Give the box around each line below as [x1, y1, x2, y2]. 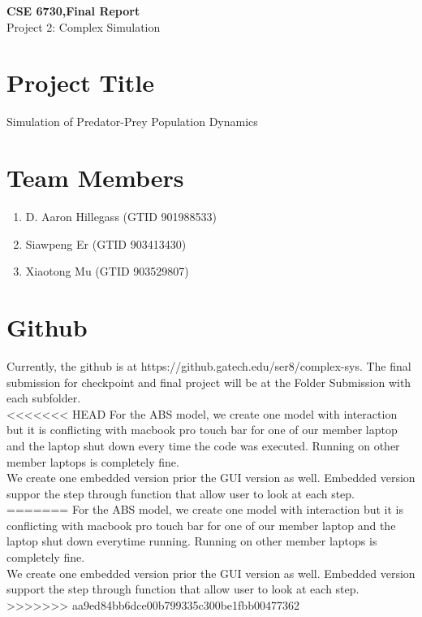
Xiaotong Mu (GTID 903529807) [25, 263, 189, 280]
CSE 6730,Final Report [6, 2, 140, 19]
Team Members [6, 161, 184, 194]
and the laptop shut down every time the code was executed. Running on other [6, 437, 400, 454]
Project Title [6, 66, 154, 99]
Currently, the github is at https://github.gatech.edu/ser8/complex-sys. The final [6, 357, 411, 374]
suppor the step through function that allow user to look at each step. [6, 484, 355, 502]
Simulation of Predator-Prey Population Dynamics [6, 113, 258, 130]
